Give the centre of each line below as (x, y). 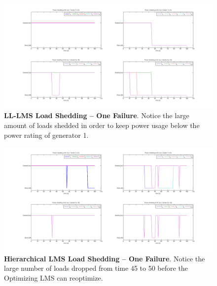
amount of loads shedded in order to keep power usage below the (102, 125)
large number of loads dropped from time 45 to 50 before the (96, 268)
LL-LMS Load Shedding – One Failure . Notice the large (97, 115)
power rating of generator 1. (46, 135)
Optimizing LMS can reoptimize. (54, 277)
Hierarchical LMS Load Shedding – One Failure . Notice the (105, 258)
